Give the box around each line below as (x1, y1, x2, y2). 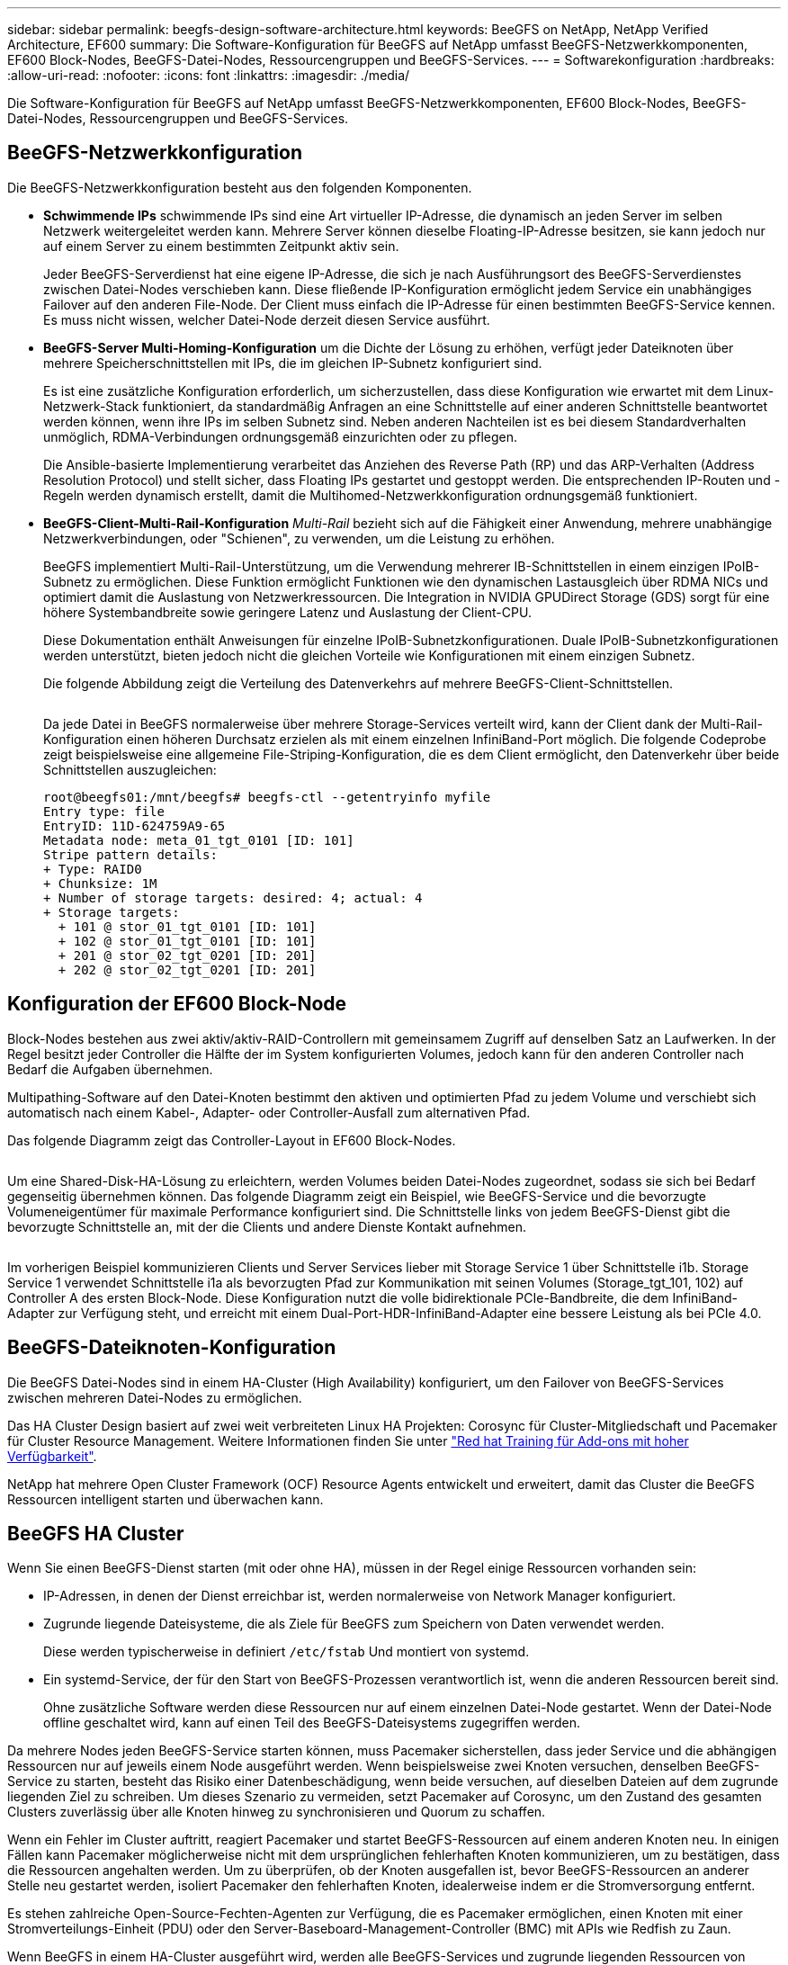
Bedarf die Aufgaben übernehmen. (7, 1061, 213, 1077)
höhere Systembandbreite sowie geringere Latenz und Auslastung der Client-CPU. (43, 604, 532, 620)
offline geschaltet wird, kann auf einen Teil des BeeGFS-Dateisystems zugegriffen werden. (43, 1715, 580, 1731)
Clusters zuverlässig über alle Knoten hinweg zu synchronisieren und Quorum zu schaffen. (7, 1804, 546, 1820)
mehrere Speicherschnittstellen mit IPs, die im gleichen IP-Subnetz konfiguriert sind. (43, 354, 542, 371)
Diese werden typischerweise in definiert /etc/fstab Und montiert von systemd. (43, 1644, 530, 1660)
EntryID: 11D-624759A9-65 (43, 818, 226, 833)
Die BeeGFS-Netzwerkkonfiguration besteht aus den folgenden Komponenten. (7, 179, 472, 195)
